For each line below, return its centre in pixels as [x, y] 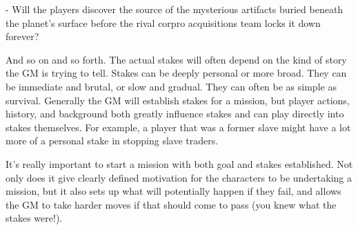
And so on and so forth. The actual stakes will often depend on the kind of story [176, 59]
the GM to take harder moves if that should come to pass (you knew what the [171, 204]
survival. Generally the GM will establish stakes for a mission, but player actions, [178, 100]
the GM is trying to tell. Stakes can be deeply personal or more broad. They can [176, 73]
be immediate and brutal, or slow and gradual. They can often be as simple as [171, 86]
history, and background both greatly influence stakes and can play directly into [175, 114]
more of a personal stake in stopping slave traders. [112, 141]
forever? [22, 36]
